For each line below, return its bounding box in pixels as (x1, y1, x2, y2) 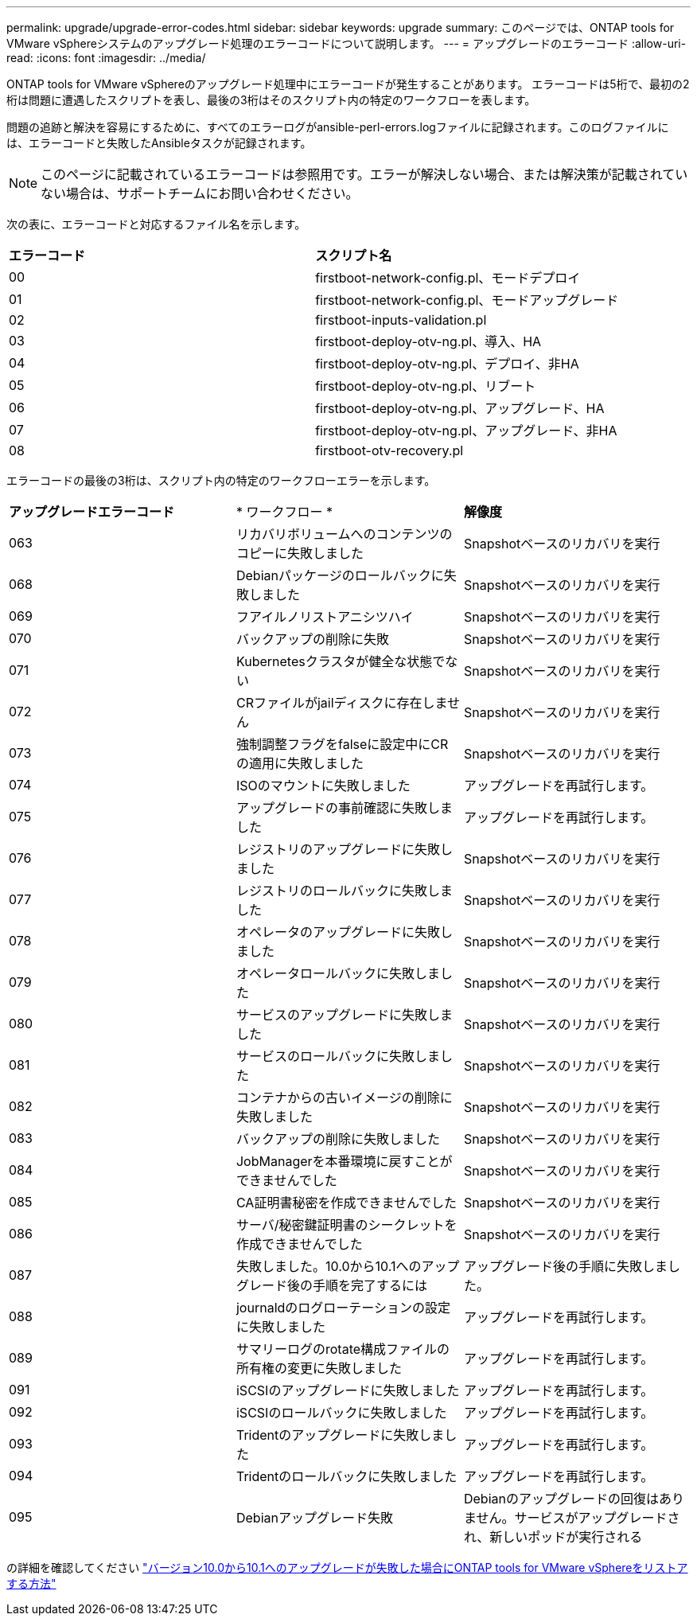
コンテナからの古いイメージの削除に (236, 1090, 453, 1105)
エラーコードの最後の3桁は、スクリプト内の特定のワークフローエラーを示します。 (6, 474, 436, 487)
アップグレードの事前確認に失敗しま (236, 800, 453, 816)
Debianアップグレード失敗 (236, 1510, 393, 1526)
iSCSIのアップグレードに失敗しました (236, 1382, 460, 1398)
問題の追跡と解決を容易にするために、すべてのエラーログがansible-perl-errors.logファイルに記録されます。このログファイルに (6, 120, 669, 134)
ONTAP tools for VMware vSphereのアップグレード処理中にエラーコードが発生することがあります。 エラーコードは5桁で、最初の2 (6, 77, 690, 91)
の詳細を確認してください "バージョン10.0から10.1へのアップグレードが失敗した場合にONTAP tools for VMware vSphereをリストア (6, 1561, 688, 1574)
